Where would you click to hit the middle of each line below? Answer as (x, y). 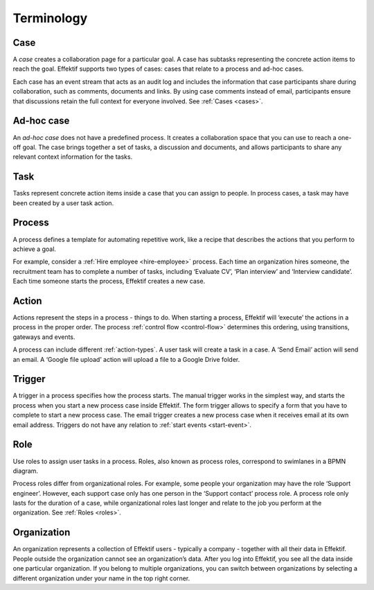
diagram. (25, 471)
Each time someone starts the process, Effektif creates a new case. (109, 281)
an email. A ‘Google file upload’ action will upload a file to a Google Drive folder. (126, 359)
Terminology (50, 18)
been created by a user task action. (63, 203)
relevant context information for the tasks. (73, 157)
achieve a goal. (35, 249)
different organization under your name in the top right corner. (101, 578)
